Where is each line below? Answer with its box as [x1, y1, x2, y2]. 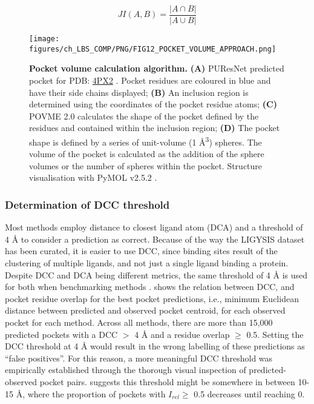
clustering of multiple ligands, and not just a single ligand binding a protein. [5, 256, 289, 269]
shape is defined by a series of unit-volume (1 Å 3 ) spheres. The [29, 133, 262, 148]
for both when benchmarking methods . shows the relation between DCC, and [5, 280, 295, 293]
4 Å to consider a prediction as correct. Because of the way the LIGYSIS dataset [5, 232, 305, 245]
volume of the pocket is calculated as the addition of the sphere [29, 147, 264, 160]
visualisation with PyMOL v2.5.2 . [29, 171, 157, 184]
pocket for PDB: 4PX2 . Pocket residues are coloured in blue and [29, 73, 271, 86]
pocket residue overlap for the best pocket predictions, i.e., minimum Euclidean [5, 292, 299, 305]
